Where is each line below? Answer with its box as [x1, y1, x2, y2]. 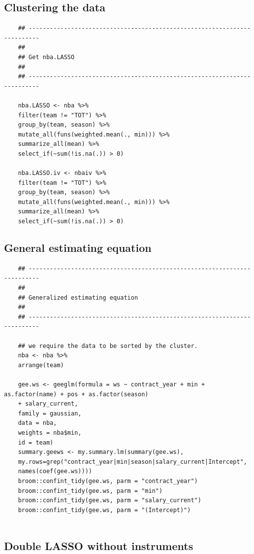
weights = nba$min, [18, 429, 82, 436]
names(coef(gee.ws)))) [18, 468, 92, 475]
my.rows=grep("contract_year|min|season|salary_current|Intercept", [18, 458, 247, 465]
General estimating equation [4, 240, 152, 255]
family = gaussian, [18, 410, 82, 417]
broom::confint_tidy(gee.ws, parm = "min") [18, 487, 163, 494]
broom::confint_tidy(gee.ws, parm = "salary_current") [18, 497, 201, 504]
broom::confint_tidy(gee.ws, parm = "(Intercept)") [18, 506, 191, 514]
